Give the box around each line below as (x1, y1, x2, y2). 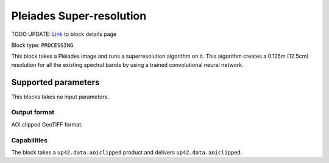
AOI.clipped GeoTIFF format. (11, 120, 83, 128)
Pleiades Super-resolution (11, 9, 147, 23)
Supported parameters (11, 77, 100, 88)
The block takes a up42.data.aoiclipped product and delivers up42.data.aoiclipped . (11, 148, 242, 156)
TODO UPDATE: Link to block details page (11, 30, 117, 38)
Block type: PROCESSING (11, 41, 74, 49)
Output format (11, 108, 55, 117)
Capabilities (11, 136, 48, 144)
